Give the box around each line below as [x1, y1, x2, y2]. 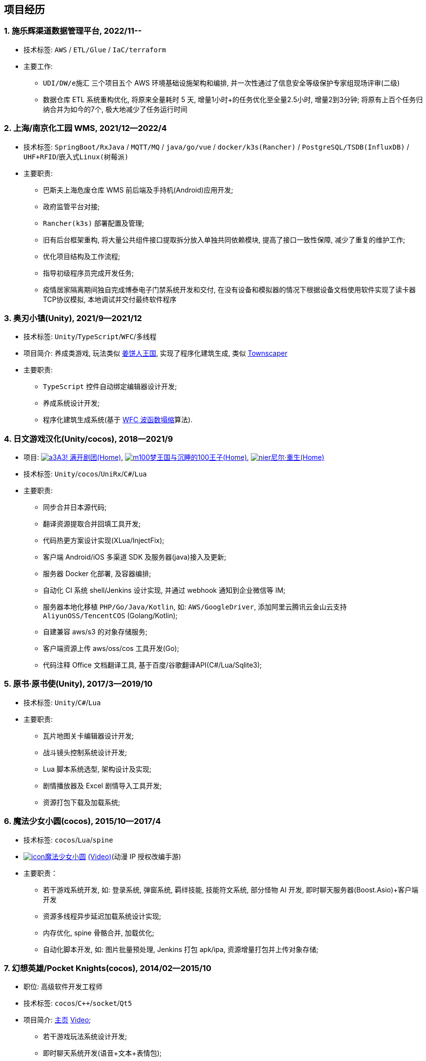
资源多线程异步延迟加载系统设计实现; [43, 911, 162, 920]
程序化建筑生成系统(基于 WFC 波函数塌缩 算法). [43, 415, 193, 424]
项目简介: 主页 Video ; [23, 1016, 91, 1024]
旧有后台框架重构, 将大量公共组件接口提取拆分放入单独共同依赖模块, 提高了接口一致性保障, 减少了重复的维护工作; [43, 235, 406, 244]
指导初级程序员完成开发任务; [43, 268, 134, 277]
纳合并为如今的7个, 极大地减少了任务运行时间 [43, 105, 187, 113]
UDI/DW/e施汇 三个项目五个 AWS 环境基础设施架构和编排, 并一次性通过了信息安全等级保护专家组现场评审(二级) [43, 78, 400, 87]
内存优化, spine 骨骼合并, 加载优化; [43, 928, 154, 937]
